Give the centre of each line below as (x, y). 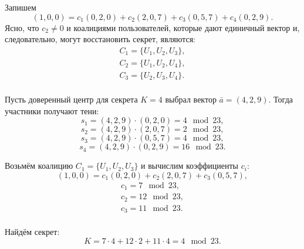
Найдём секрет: (32, 232)
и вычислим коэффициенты (190, 166)
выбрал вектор (191, 99)
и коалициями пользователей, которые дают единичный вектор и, (183, 27)
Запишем (21, 7)
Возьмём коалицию (39, 166)
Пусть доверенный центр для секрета (71, 99)
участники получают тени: (52, 110)
